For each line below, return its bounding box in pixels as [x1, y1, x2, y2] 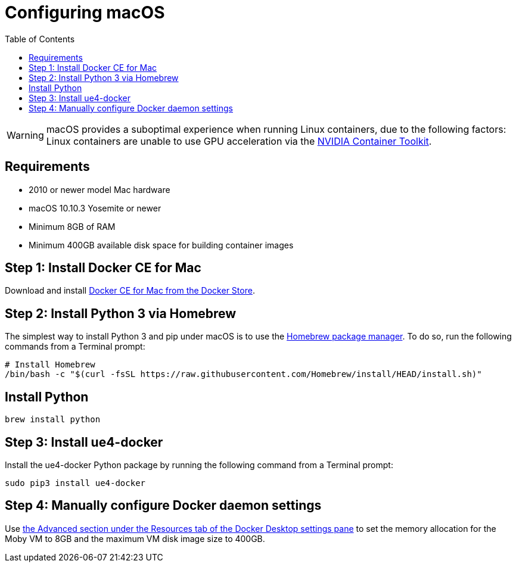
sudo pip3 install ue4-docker [5, 478, 146, 488]
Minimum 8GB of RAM [29, 221, 116, 232]
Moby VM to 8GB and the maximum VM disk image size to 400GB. [5, 533, 265, 544]
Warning [7, 129, 44, 141]
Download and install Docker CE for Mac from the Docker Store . [5, 285, 255, 296]
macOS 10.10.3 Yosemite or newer [29, 202, 161, 213]
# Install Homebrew [5, 360, 95, 370]
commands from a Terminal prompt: [5, 341, 145, 352]
